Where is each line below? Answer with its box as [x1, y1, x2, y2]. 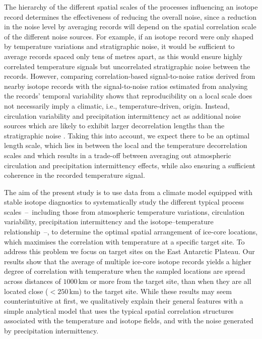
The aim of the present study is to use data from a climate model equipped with [4, 186, 253, 197]
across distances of [4, 276, 61, 286]
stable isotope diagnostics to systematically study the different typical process [4, 197, 244, 207]
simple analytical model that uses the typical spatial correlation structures [4, 305, 234, 316]
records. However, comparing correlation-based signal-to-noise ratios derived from [4, 71, 255, 81]
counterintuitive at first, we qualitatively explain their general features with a [4, 296, 243, 306]
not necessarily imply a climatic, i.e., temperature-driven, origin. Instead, [4, 100, 230, 111]
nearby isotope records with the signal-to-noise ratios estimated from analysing [4, 80, 248, 91]
